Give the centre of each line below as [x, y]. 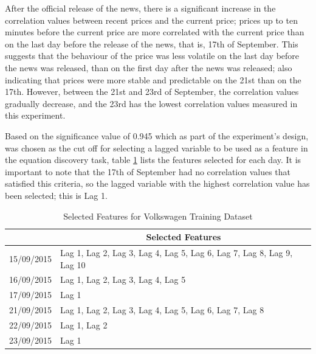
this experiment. [35, 115]
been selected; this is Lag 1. [56, 195]
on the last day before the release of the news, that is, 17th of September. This [152, 43]
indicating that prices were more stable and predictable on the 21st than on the [153, 79]
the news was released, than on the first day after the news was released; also [149, 67]
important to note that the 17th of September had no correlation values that [148, 171]
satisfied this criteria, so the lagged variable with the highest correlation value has [157, 183]
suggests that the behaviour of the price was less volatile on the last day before [152, 56]
